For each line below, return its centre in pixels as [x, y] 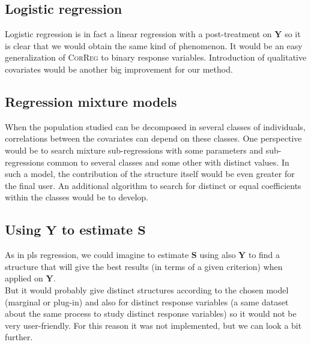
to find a [264, 255]
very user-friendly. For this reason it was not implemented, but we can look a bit [153, 325]
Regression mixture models [91, 101]
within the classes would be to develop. [77, 197]
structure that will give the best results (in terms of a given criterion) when [144, 266]
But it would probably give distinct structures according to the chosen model [147, 289]
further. [19, 337]
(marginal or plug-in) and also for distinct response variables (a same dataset [147, 301]
